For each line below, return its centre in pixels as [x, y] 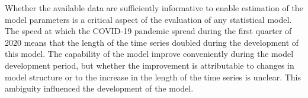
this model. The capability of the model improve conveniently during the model [149, 54]
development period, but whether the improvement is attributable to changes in [150, 65]
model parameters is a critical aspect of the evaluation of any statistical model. [148, 19]
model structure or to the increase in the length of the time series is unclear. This [153, 77]
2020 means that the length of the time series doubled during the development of [152, 42]
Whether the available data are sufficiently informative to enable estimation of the [154, 8]
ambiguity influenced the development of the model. [99, 88]
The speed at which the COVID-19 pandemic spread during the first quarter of [148, 31]
